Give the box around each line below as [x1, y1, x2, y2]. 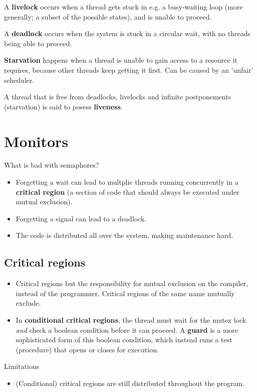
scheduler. [4, 74, 35, 85]
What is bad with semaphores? [4, 160, 99, 170]
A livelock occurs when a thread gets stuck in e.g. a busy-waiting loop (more [4, 2, 243, 12]
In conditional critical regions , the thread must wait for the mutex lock [16, 315, 246, 325]
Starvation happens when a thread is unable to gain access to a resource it [4, 55, 237, 65]
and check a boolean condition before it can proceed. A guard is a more [16, 324, 238, 335]
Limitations [4, 361, 40, 371]
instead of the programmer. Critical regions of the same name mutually [16, 288, 235, 298]
